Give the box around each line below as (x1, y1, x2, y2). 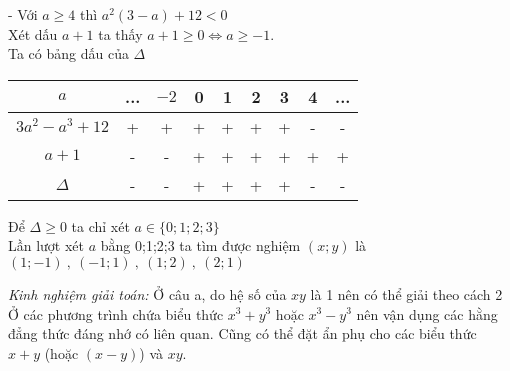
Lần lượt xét (8, 235, 85, 256)
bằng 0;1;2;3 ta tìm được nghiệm (100, 235, 301, 256)
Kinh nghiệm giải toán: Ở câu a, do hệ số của (8, 283, 287, 304)
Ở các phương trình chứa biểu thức (8, 303, 224, 324)
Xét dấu (8, 23, 58, 44)
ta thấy (98, 23, 143, 44)
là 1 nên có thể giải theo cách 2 (310, 283, 503, 304)
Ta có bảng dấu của (8, 43, 129, 64)
